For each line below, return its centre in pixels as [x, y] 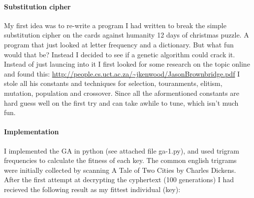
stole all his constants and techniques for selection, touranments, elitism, [113, 83]
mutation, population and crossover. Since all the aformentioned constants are [122, 93]
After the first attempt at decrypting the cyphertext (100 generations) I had [119, 179]
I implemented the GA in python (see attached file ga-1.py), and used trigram [122, 150]
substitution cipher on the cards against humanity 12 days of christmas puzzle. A [127, 35]
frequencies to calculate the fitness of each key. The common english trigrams [120, 160]
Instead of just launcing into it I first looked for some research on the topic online [127, 64]
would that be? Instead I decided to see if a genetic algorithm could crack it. [120, 54]
